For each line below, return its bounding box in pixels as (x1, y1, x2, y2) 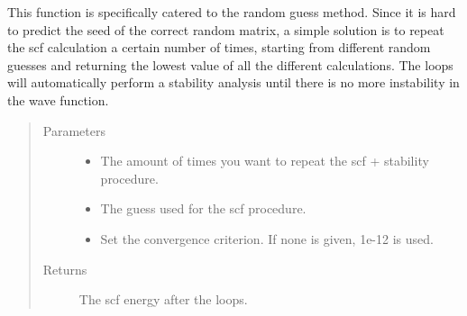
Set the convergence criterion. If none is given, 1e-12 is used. (100, 229, 434, 248)
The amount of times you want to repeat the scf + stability (100, 151, 429, 170)
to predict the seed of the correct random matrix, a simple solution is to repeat (7, 20, 444, 39)
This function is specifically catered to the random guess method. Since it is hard (7, 3, 456, 21)
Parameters (42, 121, 105, 140)
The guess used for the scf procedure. (100, 199, 307, 218)
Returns (42, 259, 87, 278)
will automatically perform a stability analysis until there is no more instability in (7, 73, 460, 92)
